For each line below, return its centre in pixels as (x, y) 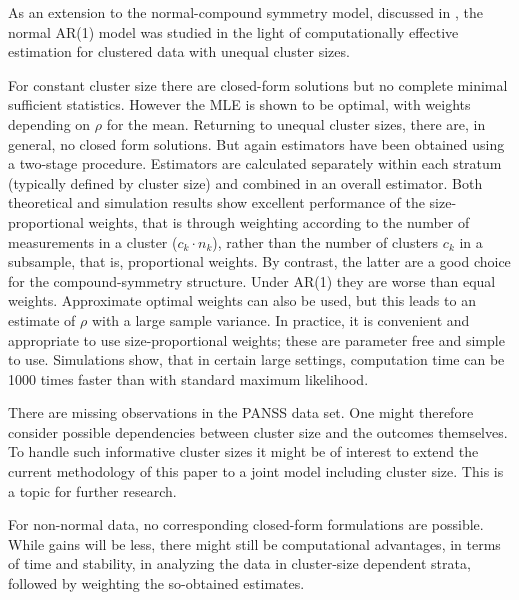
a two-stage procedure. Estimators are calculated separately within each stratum (255, 163)
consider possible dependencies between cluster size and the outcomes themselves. (258, 431)
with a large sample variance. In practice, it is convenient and (280, 319)
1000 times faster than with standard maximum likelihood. (188, 378)
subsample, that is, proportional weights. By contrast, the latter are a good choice (259, 261)
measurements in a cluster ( (93, 241)
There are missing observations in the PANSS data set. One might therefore (241, 412)
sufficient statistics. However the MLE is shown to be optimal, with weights (239, 104)
